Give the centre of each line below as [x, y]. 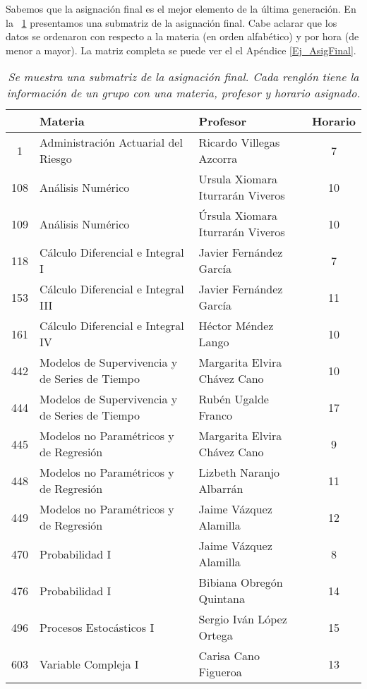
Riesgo [56, 159]
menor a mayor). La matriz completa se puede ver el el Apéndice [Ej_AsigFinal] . [181, 50]
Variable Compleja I [89, 664]
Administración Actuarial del [111, 142]
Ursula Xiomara [238, 179]
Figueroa [220, 672]
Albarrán [221, 489]
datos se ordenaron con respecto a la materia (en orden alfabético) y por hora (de [182, 36]
